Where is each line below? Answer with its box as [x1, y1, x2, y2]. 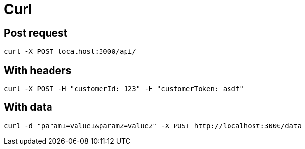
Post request [4, 26, 68, 39]
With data [4, 101, 52, 114]
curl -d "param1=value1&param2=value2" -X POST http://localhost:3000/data [4, 122, 302, 130]
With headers [4, 64, 72, 76]
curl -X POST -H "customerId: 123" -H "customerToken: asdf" [4, 85, 244, 93]
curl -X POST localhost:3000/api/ [4, 48, 136, 56]
